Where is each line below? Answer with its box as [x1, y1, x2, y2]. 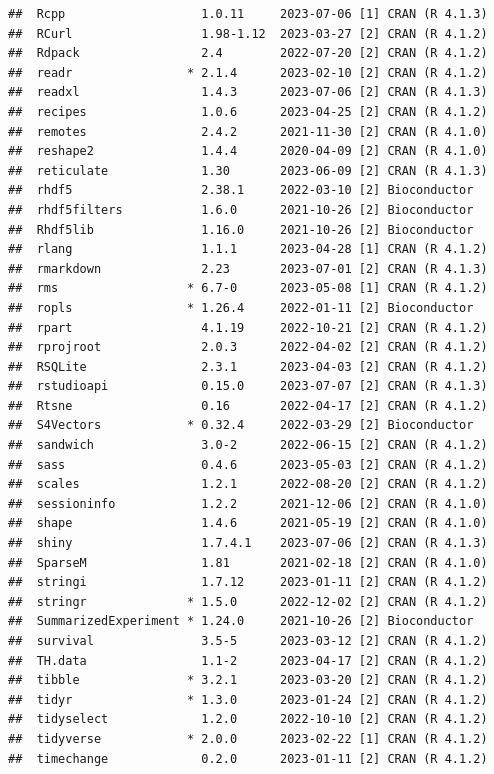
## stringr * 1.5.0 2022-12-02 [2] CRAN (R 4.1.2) [8, 594, 488, 609]
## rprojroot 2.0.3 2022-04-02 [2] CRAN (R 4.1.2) [8, 340, 488, 355]
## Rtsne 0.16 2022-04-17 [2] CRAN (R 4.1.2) [8, 398, 488, 413]
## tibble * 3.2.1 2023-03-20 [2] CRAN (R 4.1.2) [8, 673, 488, 688]
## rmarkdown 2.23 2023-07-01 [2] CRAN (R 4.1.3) [8, 261, 488, 276]
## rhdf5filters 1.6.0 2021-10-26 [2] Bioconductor [8, 202, 474, 217]
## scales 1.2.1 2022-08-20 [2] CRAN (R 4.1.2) [8, 477, 488, 492]
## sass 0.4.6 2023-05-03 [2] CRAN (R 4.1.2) [8, 457, 488, 472]
